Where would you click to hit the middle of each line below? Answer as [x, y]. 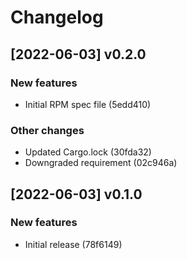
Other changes [47, 130]
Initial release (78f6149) [73, 244]
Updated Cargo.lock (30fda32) [88, 152]
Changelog [57, 17]
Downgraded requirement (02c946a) [101, 163]
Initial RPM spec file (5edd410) [88, 104]
